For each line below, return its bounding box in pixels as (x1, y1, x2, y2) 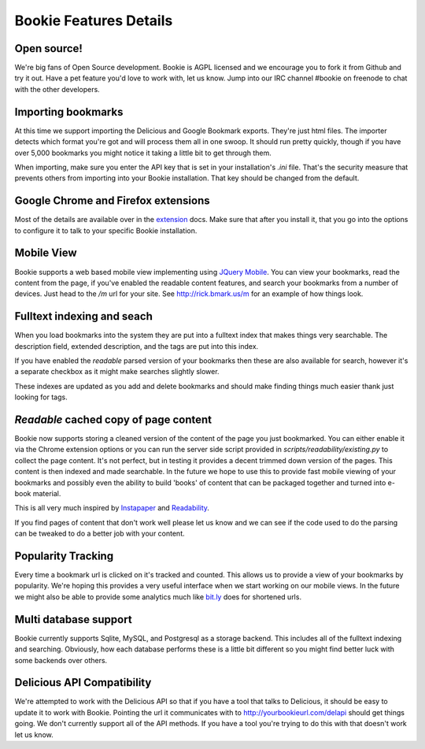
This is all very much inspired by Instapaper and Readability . (14, 503, 210, 513)
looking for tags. (14, 392, 68, 402)
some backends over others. (14, 655, 108, 665)
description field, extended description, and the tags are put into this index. (14, 341, 259, 350)
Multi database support (14, 613, 133, 626)
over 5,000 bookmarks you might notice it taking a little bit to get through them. (14, 148, 272, 158)
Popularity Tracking (14, 550, 114, 562)
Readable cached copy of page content (14, 413, 213, 426)
